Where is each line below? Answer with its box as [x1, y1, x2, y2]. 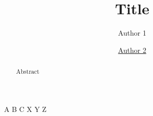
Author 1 [118, 27, 146, 38]
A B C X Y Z [4, 103, 47, 114]
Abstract [16, 67, 40, 76]
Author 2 [118, 44, 146, 55]
